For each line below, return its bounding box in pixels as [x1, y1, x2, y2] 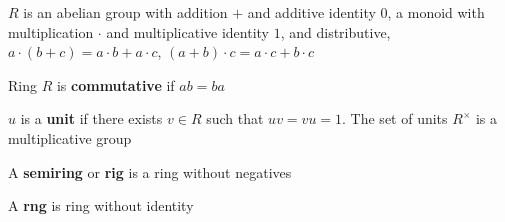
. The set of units [342, 108, 448, 129]
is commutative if [56, 74, 175, 95]
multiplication [8, 21, 94, 42]
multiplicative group [8, 127, 132, 148]
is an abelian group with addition [23, 2, 228, 22]
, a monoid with [387, 2, 485, 22]
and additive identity [247, 2, 376, 22]
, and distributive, [280, 21, 391, 42]
